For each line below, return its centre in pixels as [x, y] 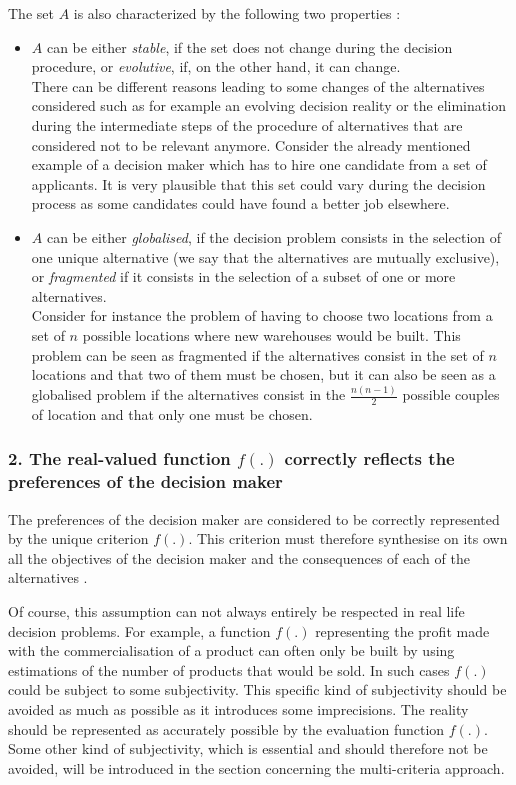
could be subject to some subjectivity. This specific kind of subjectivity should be [257, 689]
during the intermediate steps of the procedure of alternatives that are [247, 124]
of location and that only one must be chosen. [172, 413]
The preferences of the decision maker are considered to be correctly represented [254, 518]
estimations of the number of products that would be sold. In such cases [229, 669]
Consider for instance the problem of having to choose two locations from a [262, 315]
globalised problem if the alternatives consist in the [188, 394]
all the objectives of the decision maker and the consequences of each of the [239, 557]
